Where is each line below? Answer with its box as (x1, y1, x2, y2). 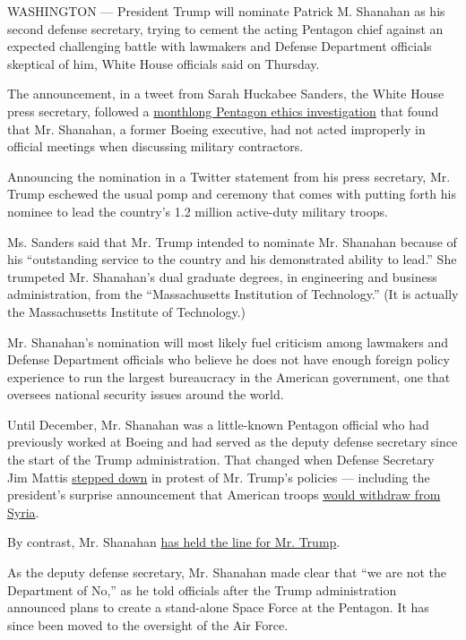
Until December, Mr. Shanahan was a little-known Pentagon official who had (7, 414, 429, 433)
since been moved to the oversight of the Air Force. (7, 615, 289, 634)
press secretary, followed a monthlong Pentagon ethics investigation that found (7, 101, 439, 120)
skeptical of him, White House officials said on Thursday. (7, 54, 320, 73)
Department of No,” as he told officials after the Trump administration (7, 580, 397, 599)
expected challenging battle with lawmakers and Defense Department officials (7, 37, 432, 55)
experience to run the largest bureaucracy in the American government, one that (7, 367, 451, 386)
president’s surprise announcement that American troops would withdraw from (7, 485, 441, 504)
